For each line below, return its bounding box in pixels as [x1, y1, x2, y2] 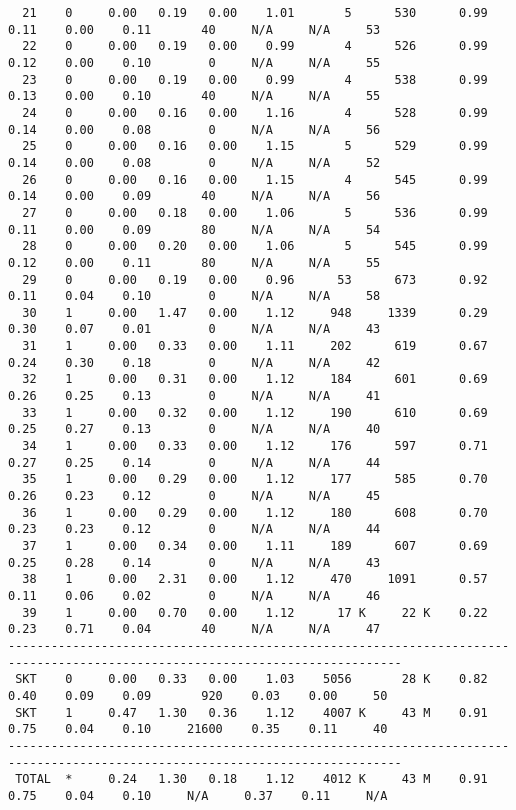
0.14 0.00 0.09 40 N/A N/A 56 [8, 189, 381, 204]
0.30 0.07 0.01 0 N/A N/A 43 [8, 322, 381, 337]
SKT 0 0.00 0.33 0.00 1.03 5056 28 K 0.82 [15, 672, 488, 687]
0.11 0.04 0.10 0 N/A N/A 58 [8, 289, 381, 304]
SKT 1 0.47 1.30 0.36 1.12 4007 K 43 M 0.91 [15, 705, 488, 720]
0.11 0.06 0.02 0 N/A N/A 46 [8, 588, 381, 603]
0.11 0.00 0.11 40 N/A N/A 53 [8, 22, 381, 37]
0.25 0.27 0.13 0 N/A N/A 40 [8, 422, 381, 437]
